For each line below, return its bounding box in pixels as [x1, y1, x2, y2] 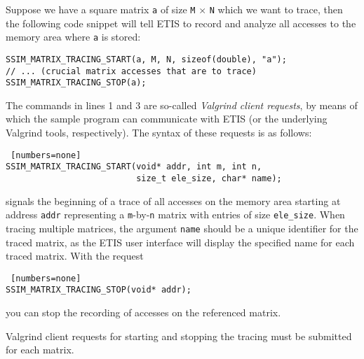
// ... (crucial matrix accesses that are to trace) [6, 66, 257, 76]
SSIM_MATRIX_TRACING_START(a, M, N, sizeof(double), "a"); [6, 54, 287, 64]
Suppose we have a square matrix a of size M [6, 2, 196, 16]
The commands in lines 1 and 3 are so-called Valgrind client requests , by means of [6, 97, 358, 112]
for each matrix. [6, 342, 74, 357]
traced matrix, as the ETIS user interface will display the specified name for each [6, 234, 355, 249]
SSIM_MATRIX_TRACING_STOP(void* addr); [6, 285, 191, 295]
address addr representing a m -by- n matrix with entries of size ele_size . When [6, 207, 345, 222]
